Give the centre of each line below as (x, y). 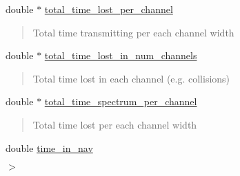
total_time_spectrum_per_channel (121, 101)
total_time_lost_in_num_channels (121, 55)
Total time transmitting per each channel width (133, 32)
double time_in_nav (49, 147)
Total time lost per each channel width (115, 124)
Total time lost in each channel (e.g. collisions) (131, 78)
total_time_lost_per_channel (109, 9)
